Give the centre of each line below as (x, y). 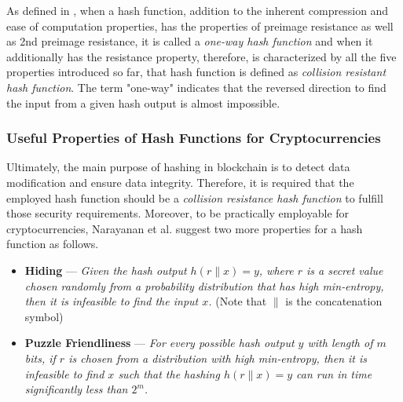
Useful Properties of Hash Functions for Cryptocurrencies (194, 138)
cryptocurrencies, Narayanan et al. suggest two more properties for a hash (185, 228)
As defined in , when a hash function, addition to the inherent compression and (198, 10)
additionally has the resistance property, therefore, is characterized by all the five (201, 56)
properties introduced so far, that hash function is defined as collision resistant (196, 72)
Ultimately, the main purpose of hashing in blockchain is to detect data (178, 167)
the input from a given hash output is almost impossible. (143, 102)
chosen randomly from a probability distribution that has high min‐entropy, (204, 285)
